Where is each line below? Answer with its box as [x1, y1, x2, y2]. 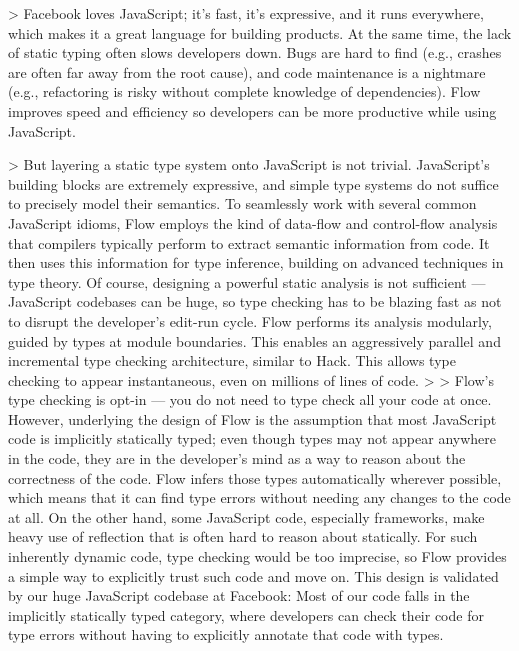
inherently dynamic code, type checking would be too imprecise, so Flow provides [8, 546, 507, 567]
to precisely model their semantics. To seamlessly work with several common [8, 193, 477, 214]
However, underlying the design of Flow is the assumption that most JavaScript [8, 408, 497, 429]
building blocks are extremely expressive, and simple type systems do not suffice [8, 173, 499, 194]
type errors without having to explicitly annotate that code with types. [8, 624, 444, 645]
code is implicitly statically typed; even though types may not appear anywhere [8, 428, 496, 449]
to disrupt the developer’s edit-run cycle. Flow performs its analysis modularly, [8, 310, 492, 331]
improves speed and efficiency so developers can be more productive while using [8, 100, 497, 121]
